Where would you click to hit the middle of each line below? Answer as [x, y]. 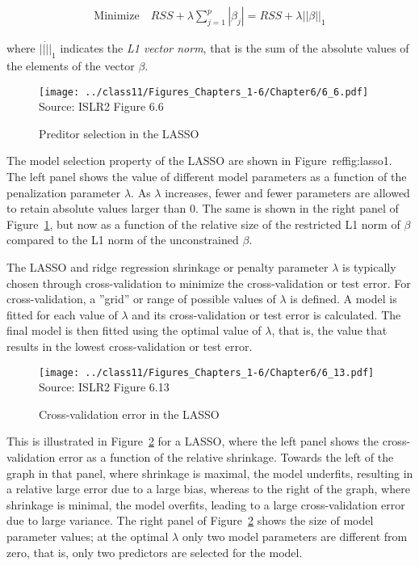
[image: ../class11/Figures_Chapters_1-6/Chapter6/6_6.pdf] [204, 92]
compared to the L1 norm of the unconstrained [123, 240]
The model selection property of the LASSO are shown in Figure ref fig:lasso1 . [199, 161]
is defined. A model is [344, 299]
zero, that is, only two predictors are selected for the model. [155, 552]
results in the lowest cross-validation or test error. [130, 346]
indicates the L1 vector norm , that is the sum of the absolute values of [235, 48]
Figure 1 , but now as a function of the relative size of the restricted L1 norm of [203, 224]
